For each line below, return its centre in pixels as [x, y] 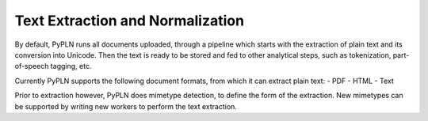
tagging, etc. [71, 66]
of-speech [32, 66]
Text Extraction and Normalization [130, 21]
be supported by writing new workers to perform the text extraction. [126, 106]
